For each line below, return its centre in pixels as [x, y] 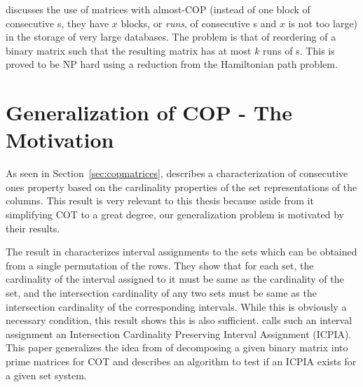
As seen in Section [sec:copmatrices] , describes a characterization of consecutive [177, 173]
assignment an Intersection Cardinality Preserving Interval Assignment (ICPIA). [179, 333]
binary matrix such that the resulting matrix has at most [129, 50]
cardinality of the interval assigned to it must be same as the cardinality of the [175, 279]
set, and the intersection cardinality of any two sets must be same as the [161, 293]
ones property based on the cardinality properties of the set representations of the [181, 187]
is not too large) [323, 23]
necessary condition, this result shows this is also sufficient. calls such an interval [179, 320]
